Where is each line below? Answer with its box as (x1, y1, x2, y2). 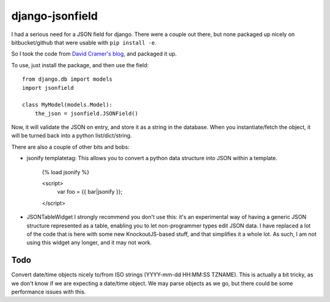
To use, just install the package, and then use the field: (11, 61, 149, 68)
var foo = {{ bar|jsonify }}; (57, 188, 123, 196)
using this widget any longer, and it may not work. (26, 239, 152, 246)
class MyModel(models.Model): (22, 101, 113, 108)
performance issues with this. (11, 288, 86, 296)
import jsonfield (22, 84, 74, 91)
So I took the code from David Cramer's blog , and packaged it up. (11, 50, 177, 57)
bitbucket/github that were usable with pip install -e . (11, 39, 157, 46)
